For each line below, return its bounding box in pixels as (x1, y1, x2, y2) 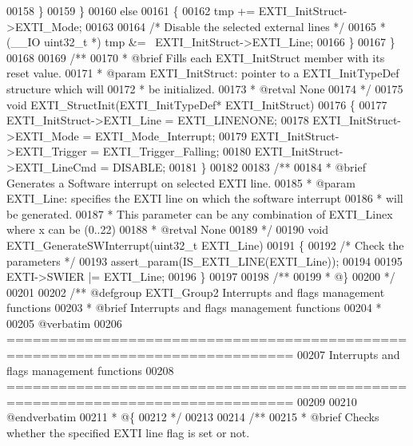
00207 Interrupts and (297, 346, 400, 363)
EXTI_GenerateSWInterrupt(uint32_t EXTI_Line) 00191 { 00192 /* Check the (6, 236, 404, 253)
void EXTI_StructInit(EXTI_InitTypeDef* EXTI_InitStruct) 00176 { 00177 (6, 96, 387, 112)
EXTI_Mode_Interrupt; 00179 (95, 127, 248, 144)
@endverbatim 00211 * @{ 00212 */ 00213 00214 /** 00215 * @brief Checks (6, 409, 379, 425)
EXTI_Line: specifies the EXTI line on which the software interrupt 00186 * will (6, 190, 403, 207)
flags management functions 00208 (6, 361, 174, 378)
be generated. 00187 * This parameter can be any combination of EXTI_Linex (6, 205, 393, 222)
